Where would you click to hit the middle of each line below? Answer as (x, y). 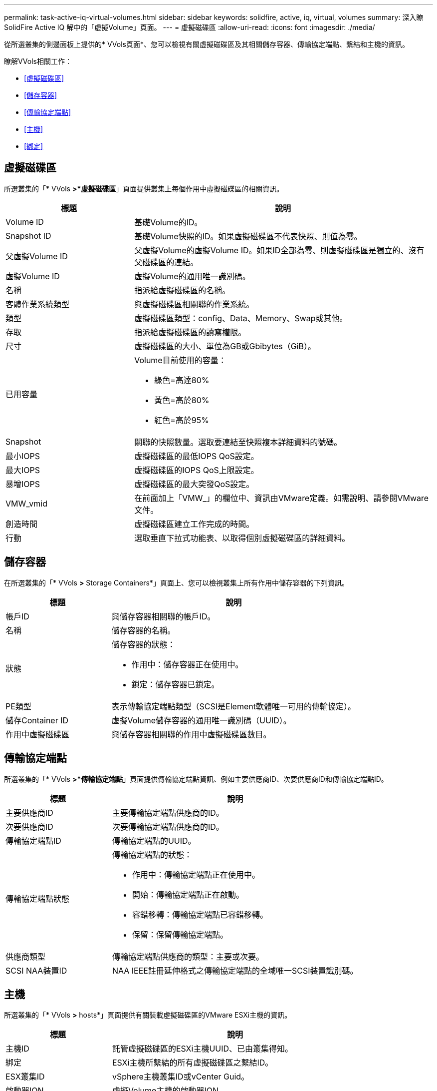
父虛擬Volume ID (37, 256)
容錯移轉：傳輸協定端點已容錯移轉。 (200, 914)
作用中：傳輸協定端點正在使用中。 (196, 874)
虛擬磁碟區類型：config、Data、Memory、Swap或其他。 (241, 318)
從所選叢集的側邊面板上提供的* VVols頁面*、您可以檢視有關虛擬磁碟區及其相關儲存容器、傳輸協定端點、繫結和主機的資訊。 (207, 44)
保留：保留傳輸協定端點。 (180, 934)
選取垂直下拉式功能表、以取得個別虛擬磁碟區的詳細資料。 (242, 538)
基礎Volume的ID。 (168, 222)
